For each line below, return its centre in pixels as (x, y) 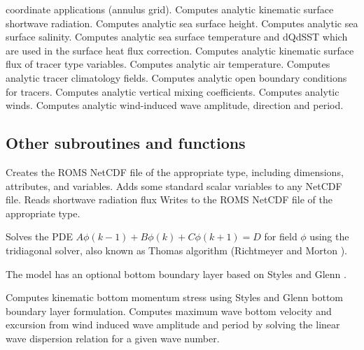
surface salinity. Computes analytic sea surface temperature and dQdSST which (177, 37)
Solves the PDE (39, 236)
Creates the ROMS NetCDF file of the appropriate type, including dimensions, (175, 172)
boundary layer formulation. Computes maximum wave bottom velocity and (169, 311)
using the (329, 236)
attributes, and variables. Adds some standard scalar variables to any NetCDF (174, 185)
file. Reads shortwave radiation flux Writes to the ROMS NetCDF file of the (169, 199)
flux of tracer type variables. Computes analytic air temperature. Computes (168, 64)
